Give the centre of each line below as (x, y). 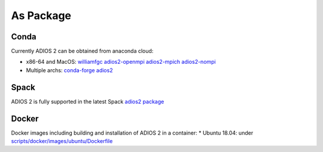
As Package (41, 15)
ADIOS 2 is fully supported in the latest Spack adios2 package (88, 101)
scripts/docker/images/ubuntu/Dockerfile (62, 141)
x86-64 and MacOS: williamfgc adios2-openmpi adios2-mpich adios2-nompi (121, 62)
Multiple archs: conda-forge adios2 (69, 70)
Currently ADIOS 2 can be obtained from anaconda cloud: (82, 51)
